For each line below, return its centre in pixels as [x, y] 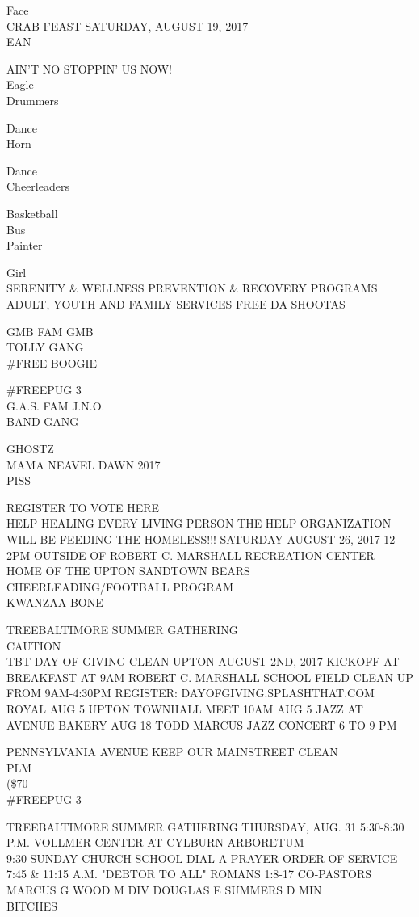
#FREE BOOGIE [52, 362]
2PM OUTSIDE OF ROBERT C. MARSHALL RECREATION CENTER [191, 555]
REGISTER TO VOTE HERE [83, 507]
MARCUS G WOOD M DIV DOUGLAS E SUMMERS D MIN [164, 889]
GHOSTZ [30, 449]
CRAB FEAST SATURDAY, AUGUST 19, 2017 [128, 25]
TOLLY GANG [45, 347]
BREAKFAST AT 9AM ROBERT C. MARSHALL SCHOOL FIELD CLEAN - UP [210, 677]
